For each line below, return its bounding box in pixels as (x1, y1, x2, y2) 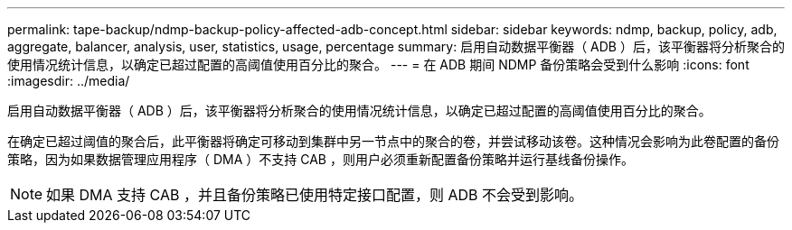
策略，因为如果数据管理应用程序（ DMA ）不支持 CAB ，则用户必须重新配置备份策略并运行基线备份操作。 (7, 152, 634, 167)
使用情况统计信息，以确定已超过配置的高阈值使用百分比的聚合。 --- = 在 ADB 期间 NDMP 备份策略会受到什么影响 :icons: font (7, 57, 750, 72)
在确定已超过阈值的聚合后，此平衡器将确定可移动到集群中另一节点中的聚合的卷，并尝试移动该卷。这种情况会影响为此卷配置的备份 (7, 133, 779, 149)
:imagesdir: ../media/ (7, 73, 130, 88)
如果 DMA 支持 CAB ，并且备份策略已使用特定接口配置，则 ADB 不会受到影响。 (46, 186, 584, 204)
